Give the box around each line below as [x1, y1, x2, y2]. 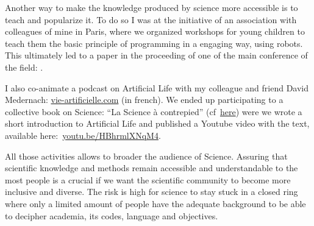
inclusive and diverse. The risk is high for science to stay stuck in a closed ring [5, 185, 298, 198]
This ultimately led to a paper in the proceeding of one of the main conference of [5, 49, 308, 62]
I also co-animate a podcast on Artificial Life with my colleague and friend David [5, 81, 309, 94]
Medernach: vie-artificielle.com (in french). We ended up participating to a [5, 93, 284, 106]
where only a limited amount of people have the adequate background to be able [5, 197, 306, 210]
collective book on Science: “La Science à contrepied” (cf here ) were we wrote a [5, 105, 302, 118]
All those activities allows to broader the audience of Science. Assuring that [5, 149, 288, 162]
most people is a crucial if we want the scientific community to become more [5, 173, 291, 186]
